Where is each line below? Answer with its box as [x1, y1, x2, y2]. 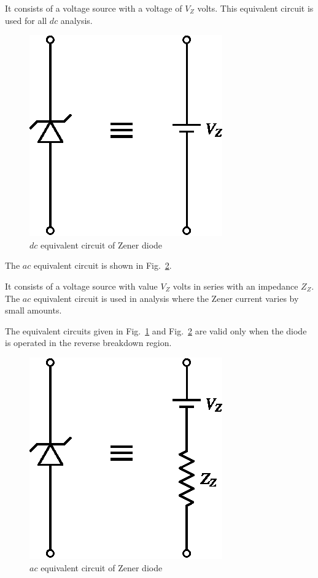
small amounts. [5, 304, 62, 317]
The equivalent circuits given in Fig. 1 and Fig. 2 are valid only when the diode [5, 324, 307, 337]
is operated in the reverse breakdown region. [5, 336, 172, 349]
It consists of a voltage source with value [5, 279, 158, 292]
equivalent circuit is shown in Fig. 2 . [33, 259, 172, 272]
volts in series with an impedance [173, 279, 298, 292]
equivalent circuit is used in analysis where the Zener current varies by [33, 291, 299, 304]
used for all [5, 13, 47, 26]
